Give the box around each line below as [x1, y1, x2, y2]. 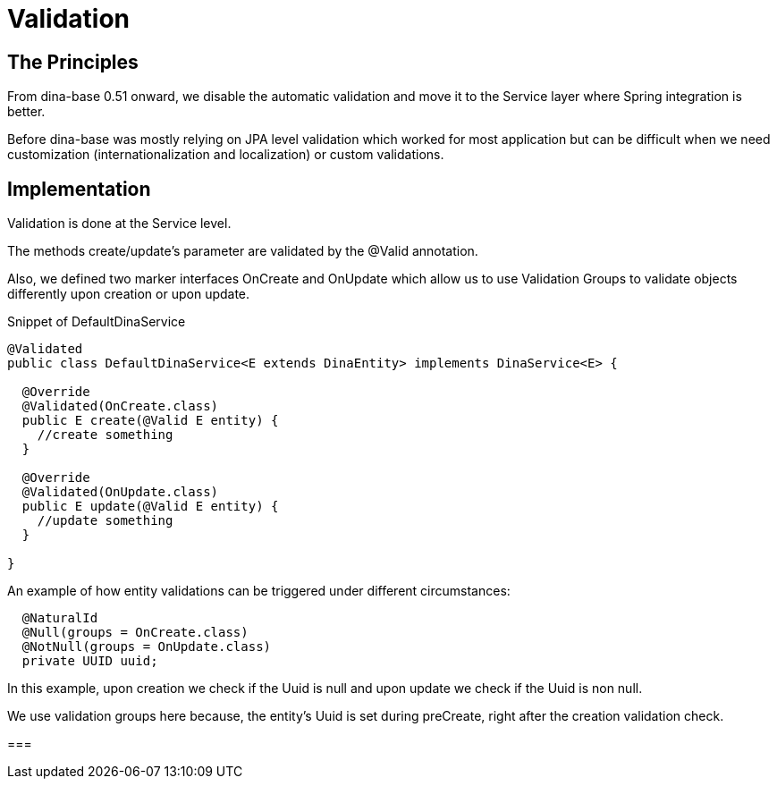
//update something [37, 513, 173, 528]
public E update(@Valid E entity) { [21, 499, 279, 514]
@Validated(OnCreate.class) [21, 399, 219, 414]
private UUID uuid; [21, 654, 158, 669]
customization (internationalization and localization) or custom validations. [7, 147, 444, 163]
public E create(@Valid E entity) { [21, 413, 279, 428]
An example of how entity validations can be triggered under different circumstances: [7, 583, 511, 599]
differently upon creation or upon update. [7, 286, 250, 302]
